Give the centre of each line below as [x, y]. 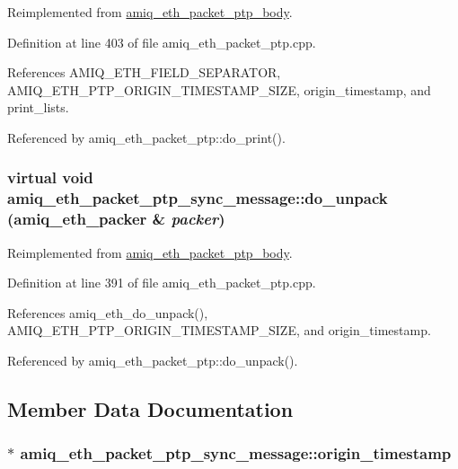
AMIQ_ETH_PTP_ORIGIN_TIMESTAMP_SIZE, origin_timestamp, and [219, 89]
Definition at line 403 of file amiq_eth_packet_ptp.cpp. [162, 42]
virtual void [50, 177]
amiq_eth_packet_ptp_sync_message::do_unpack [198, 198]
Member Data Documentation [150, 408]
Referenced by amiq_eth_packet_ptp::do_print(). [146, 137]
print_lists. [38, 107]
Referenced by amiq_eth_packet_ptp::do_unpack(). [153, 360]
